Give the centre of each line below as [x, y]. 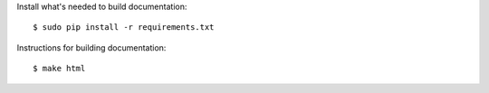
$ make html [59, 69]
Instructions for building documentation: [91, 47]
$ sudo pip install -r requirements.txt [124, 28]
